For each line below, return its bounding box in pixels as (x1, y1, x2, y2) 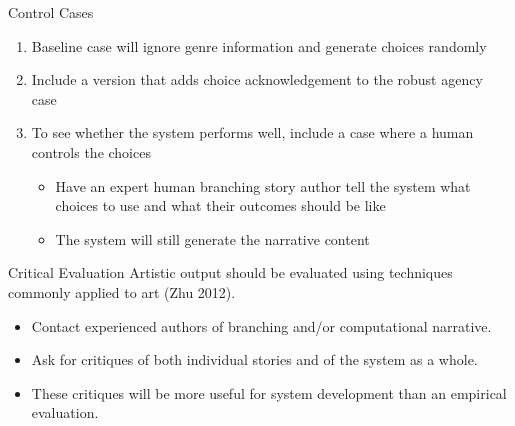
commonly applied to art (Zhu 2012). (8, 281, 236, 302)
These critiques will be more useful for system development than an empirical (31, 382, 507, 403)
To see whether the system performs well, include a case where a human (31, 122, 474, 143)
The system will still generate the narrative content (55, 228, 370, 249)
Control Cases (8, 2, 94, 22)
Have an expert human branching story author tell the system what (55, 175, 471, 196)
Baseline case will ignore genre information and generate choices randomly (31, 35, 487, 56)
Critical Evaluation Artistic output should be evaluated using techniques (8, 262, 453, 283)
